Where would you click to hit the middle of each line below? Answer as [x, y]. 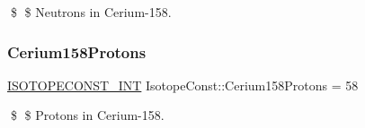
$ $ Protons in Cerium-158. [87, 115]
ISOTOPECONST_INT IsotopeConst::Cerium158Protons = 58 [183, 85]
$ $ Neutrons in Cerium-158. [91, 12]
